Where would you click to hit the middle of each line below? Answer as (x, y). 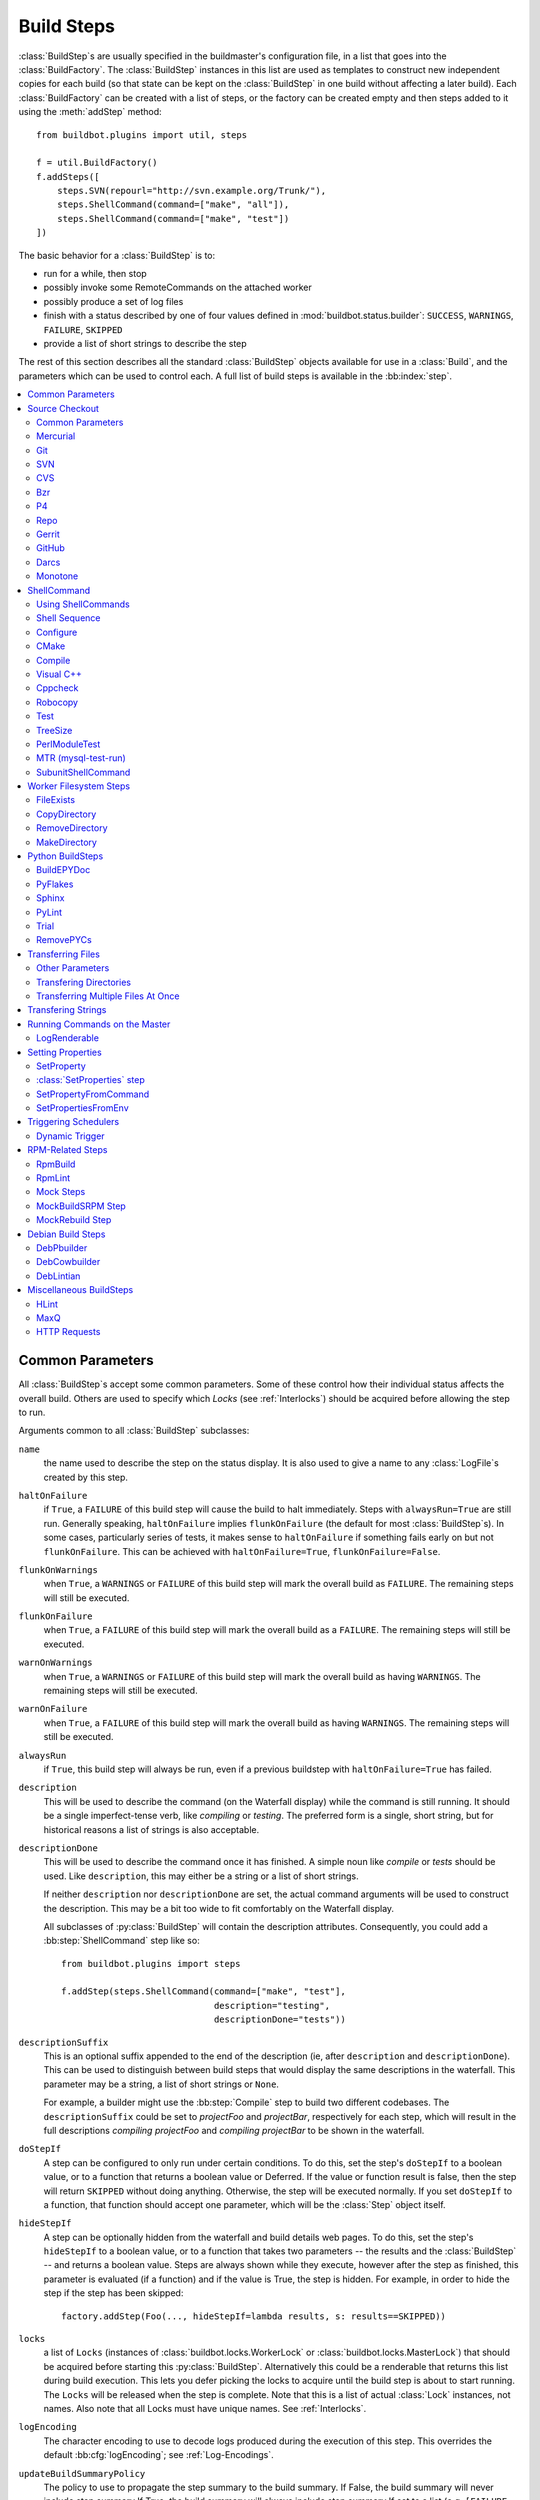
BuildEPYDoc (63, 870)
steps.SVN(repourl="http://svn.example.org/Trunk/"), (191, 191)
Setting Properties (64, 1052)
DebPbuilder (62, 1247)
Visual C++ (59, 674)
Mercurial (56, 436)
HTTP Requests (68, 1332)
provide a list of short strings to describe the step (145, 343)
